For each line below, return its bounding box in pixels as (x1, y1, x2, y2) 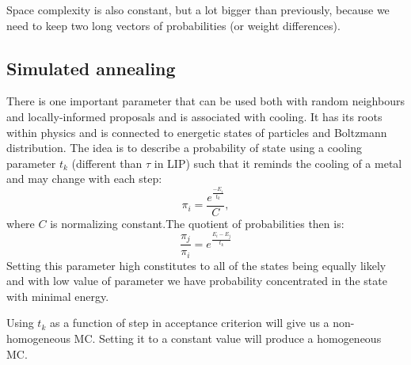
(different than (71, 154, 143, 171)
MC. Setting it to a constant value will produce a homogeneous (74, 329, 382, 346)
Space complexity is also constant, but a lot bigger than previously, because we (6, 2, 390, 17)
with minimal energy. (6, 287, 109, 304)
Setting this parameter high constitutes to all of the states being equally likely (6, 257, 386, 273)
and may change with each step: (6, 170, 162, 187)
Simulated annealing (6, 55, 176, 80)
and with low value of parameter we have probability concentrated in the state (6, 272, 387, 289)
